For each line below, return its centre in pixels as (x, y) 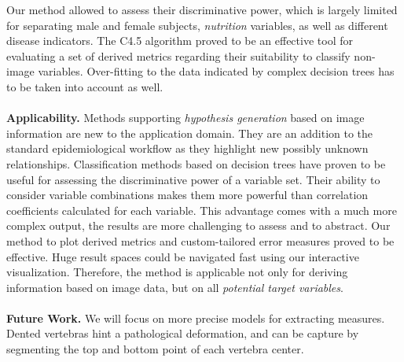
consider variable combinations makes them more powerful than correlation (187, 195)
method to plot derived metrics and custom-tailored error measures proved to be (200, 240)
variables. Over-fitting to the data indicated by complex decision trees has (216, 71)
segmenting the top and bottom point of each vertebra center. (155, 349)
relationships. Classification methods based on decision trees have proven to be (196, 163)
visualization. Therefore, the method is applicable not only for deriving (177, 272)
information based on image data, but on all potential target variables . (175, 287)
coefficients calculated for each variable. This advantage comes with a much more (202, 210)
